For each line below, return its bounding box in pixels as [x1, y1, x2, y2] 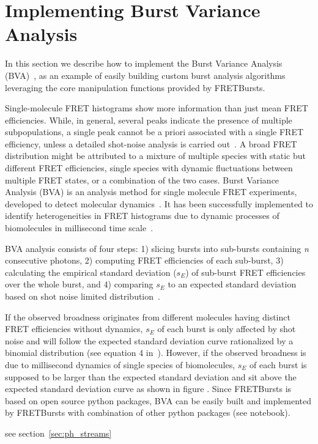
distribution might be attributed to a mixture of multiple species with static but [5, 149, 306, 162]
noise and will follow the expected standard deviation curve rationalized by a [5, 334, 294, 347]
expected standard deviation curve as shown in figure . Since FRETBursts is [5, 382, 292, 395]
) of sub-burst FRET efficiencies [185, 265, 306, 278]
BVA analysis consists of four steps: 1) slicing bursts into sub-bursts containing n [5, 242, 309, 254]
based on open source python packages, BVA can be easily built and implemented [5, 394, 312, 407]
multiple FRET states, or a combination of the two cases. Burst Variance [5, 173, 279, 186]
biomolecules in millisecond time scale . [5, 221, 153, 234]
